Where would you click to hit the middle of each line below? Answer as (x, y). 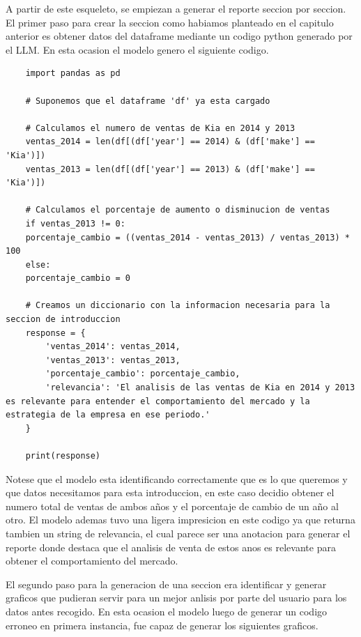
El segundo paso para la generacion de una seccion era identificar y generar (166, 584)
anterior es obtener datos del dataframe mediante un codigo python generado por (179, 36)
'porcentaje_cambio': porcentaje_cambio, (143, 374)
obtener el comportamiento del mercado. (92, 561)
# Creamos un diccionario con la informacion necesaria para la (178, 306)
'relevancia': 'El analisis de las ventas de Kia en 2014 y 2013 (200, 388)
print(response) (63, 456)
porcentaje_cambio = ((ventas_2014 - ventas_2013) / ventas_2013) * (187, 237)
